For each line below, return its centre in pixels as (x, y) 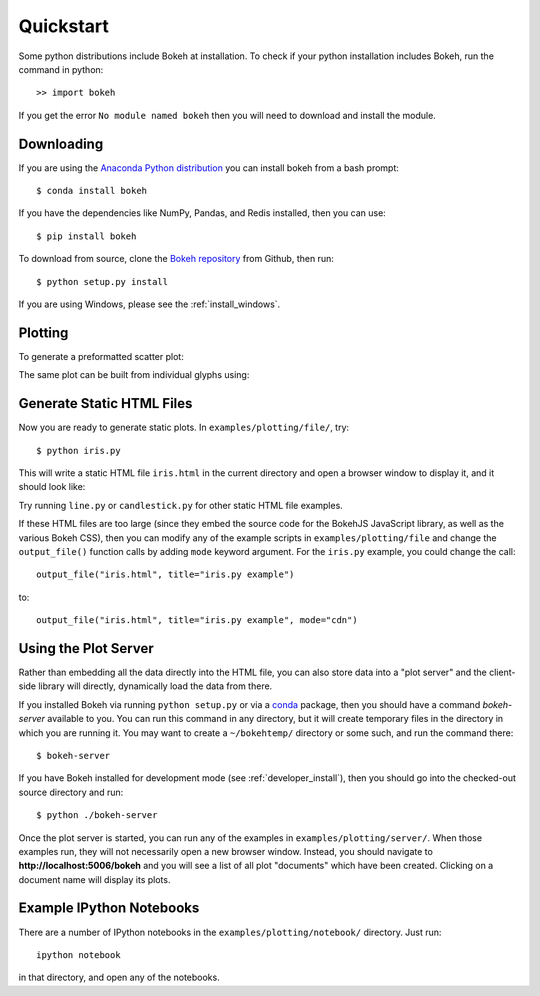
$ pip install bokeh (86, 236)
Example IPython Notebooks (109, 908)
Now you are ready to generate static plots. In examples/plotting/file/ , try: (184, 427)
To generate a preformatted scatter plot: (101, 356)
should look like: (52, 487)
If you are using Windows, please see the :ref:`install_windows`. (149, 304)
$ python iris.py (78, 450)
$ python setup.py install (102, 281)
